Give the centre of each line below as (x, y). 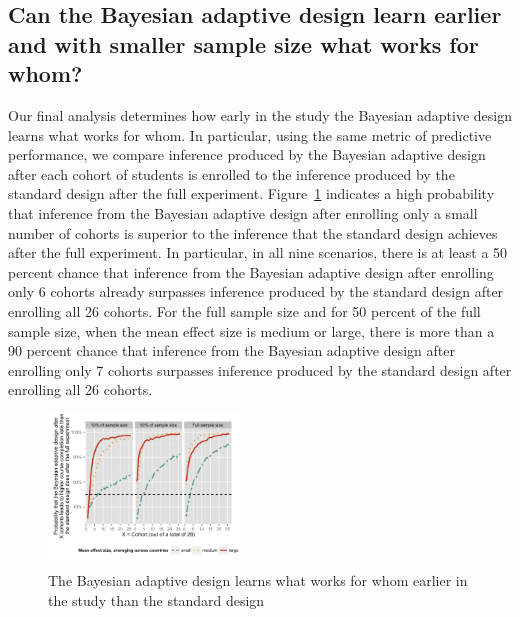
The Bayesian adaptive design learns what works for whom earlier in (258, 580)
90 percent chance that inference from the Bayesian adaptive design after (231, 350)
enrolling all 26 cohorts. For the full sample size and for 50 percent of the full (244, 310)
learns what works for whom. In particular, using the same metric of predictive (250, 134)
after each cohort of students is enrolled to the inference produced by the (231, 173)
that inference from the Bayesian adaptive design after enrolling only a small (243, 212)
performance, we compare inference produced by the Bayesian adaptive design (247, 154)
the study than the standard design (156, 599)
